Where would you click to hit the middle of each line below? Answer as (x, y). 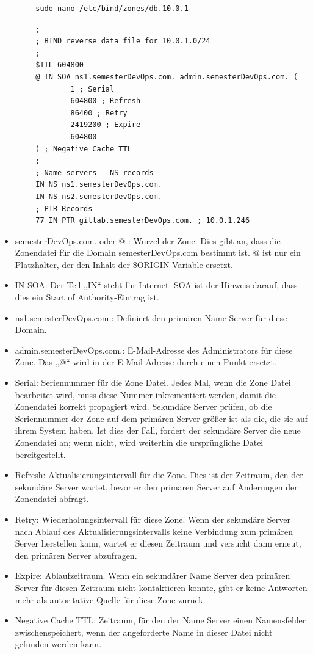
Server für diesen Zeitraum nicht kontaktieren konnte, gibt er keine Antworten (161, 587)
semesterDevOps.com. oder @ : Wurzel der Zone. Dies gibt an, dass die (148, 240)
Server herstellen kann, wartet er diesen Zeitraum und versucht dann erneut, (158, 543)
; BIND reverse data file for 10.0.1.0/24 (123, 41)
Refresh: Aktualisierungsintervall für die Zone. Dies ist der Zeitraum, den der (159, 475)
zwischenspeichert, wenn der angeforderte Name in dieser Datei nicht (144, 632)
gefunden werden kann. (58, 644)
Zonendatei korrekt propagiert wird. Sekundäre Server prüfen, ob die (143, 406)
